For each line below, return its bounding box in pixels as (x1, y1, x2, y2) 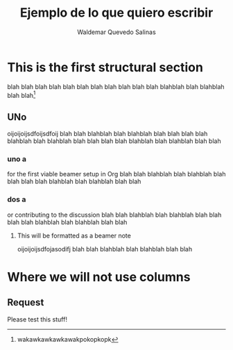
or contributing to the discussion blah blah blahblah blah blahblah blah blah (7, 210, 222, 219)
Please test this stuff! (7, 315, 68, 324)
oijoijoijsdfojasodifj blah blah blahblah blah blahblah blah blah (17, 244, 193, 253)
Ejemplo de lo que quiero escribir (19, 5, 214, 21)
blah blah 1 (7, 90, 36, 99)
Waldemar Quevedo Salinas (77, 28, 156, 36)
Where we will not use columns (7, 269, 191, 285)
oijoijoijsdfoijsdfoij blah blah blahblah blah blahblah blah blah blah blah (7, 130, 208, 138)
